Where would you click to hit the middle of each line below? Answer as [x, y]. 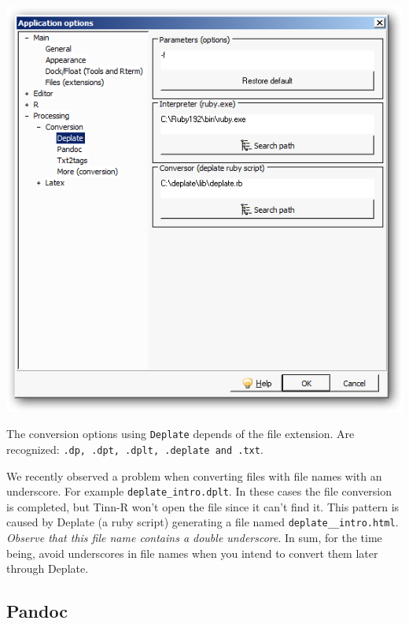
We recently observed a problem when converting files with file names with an [194, 475]
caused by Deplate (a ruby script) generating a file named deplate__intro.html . [203, 522]
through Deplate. [48, 568]
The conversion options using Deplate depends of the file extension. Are [181, 434]
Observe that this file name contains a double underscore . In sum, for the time [194, 538]
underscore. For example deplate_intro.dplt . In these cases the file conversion [199, 491]
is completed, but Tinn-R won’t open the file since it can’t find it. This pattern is [203, 506]
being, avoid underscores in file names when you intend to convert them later [192, 553]
